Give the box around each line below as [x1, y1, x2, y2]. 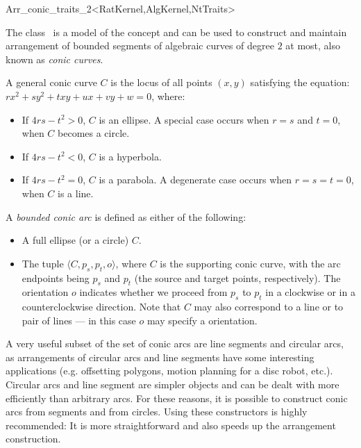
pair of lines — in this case [22, 313, 136, 327]
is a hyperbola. [99, 149, 162, 163]
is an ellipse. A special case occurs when [99, 112, 269, 126]
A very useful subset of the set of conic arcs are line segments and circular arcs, [6, 336, 344, 351]
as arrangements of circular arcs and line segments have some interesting [6, 349, 314, 364]
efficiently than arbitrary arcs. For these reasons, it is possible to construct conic [6, 390, 348, 405]
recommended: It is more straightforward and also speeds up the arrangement [6, 417, 336, 432]
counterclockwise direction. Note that [22, 299, 181, 314]
